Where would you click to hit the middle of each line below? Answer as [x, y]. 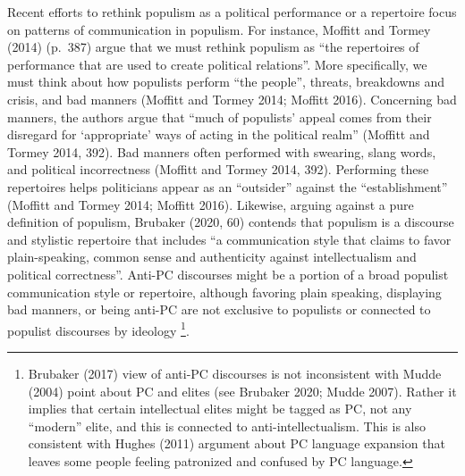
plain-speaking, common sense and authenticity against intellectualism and [212, 257]
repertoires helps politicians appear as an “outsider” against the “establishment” [228, 186]
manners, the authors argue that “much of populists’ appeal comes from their [220, 117]
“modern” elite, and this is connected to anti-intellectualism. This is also [227, 426]
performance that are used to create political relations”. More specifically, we [217, 64]
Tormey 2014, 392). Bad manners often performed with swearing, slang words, [222, 151]
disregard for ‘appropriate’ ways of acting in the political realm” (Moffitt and [219, 134]
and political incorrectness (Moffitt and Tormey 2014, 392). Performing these [218, 169]
